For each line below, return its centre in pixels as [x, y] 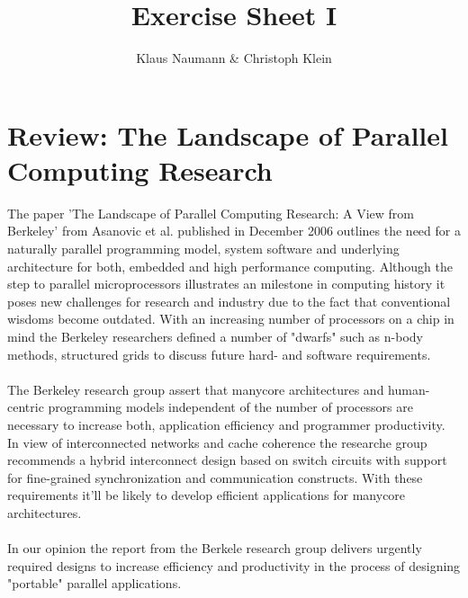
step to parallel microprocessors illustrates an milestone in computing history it [226, 284]
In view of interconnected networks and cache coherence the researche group [217, 442]
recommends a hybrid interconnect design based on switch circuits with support [227, 460]
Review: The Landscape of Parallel [228, 134]
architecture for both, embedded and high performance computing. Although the [230, 266]
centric [26, 407]
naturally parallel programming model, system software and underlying [203, 249]
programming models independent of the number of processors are [230, 407]
